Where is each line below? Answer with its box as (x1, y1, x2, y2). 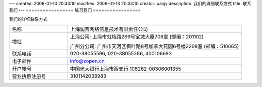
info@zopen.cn (70, 58, 105, 64)
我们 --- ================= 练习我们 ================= (9, 7, 141, 13)
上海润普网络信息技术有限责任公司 (70, 26, 148, 33)
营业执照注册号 (12, 73, 46, 80)
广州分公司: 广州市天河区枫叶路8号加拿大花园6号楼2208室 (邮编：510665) (70, 43, 239, 50)
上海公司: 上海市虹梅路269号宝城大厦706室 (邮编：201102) (70, 34, 204, 40)
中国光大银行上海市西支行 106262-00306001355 (70, 65, 181, 72)
